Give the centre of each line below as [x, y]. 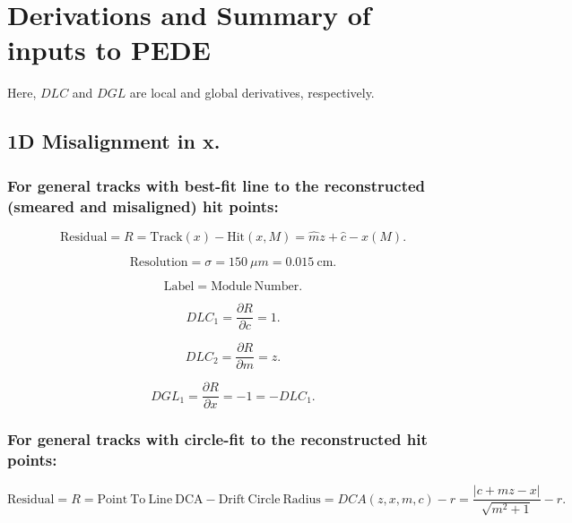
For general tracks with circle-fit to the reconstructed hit [217, 439]
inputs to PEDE [109, 50]
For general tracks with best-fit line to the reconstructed [217, 185]
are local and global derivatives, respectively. [252, 93]
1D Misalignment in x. [114, 141]
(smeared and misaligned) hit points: [143, 206]
